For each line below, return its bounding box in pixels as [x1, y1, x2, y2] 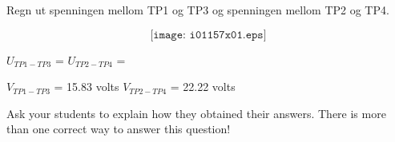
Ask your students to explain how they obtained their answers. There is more [6, 105, 386, 121]
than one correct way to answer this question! [6, 120, 231, 137]
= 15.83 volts [54, 78, 119, 95]
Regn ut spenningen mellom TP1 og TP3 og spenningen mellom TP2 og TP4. [6, 2, 389, 18]
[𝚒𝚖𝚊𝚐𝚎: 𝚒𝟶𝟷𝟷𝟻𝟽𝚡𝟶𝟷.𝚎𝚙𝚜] [150, 29, 267, 41]
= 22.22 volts [170, 78, 236, 95]
